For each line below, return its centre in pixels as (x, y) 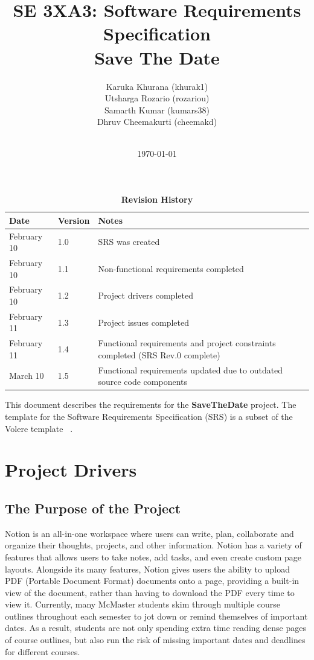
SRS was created (129, 242)
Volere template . (39, 428)
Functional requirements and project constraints (187, 343)
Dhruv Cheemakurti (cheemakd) (157, 122)
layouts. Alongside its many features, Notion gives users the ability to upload (147, 569)
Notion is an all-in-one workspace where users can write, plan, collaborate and (149, 533)
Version (74, 220)
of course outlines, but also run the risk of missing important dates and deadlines (155, 640)
